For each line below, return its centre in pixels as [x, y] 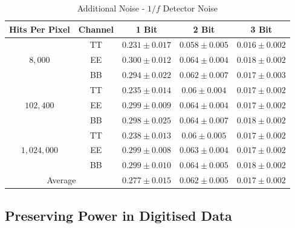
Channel [96, 29]
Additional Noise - [111, 8]
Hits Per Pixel [40, 29]
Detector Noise [190, 8]
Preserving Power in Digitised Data [118, 215]
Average [61, 180]
